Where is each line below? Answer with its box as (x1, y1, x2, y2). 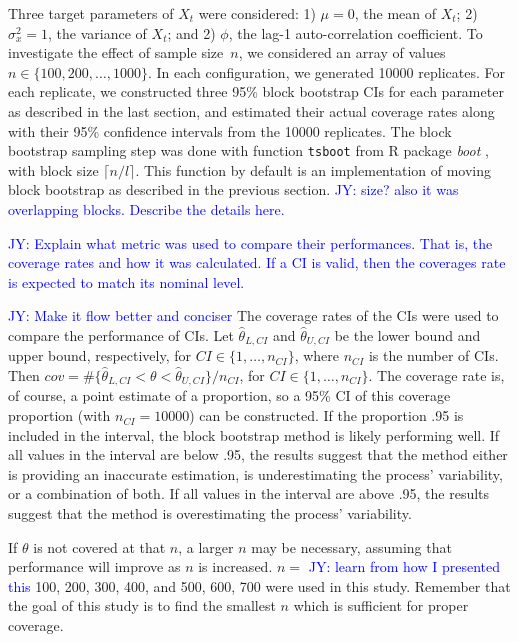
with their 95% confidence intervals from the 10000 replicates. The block (8, 120, 452, 141)
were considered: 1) (198, 3, 316, 23)
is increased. (198, 556, 273, 577)
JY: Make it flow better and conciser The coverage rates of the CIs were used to (8, 305, 499, 326)
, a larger (178, 536, 234, 557)
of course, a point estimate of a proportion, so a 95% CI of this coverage (8, 385, 451, 406)
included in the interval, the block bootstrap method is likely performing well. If (8, 424, 500, 445)
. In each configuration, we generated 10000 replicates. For (147, 61, 505, 82)
